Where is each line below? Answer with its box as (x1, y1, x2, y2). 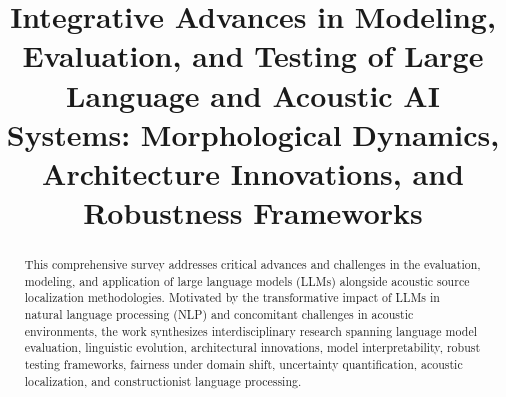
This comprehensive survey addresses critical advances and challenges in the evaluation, (24, 256, 481, 273)
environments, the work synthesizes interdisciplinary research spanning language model (24, 322, 477, 339)
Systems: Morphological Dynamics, (6, 113, 500, 154)
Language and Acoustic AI (66, 74, 440, 115)
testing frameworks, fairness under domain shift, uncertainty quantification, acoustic (24, 356, 463, 373)
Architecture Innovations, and (42, 152, 464, 193)
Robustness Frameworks (83, 192, 423, 233)
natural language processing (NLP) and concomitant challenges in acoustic (24, 306, 414, 323)
